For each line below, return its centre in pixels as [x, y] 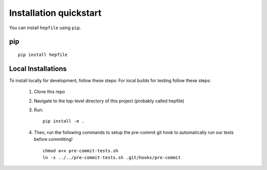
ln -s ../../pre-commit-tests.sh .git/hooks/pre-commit [112, 157]
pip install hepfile [43, 55]
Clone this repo [49, 92]
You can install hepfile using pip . [45, 28]
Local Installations [38, 68]
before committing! [53, 139]
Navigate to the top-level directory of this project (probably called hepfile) [109, 101]
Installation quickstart [55, 13]
